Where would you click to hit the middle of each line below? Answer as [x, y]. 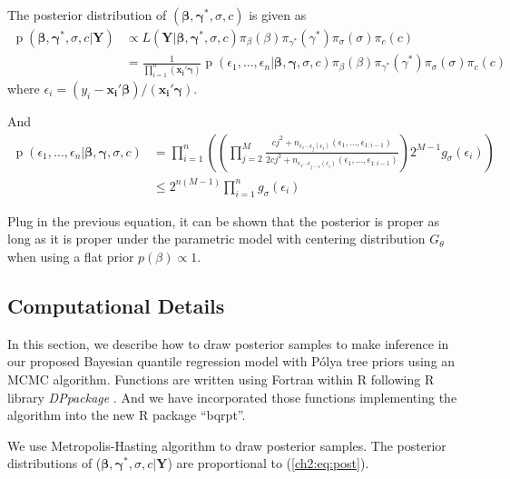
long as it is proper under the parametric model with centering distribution [216, 239]
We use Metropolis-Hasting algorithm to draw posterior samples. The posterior [227, 445]
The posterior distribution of [87, 15]
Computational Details [116, 305]
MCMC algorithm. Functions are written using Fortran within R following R [221, 379]
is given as [278, 15]
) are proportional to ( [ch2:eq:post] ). [268, 463]
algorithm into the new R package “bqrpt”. [127, 415]
